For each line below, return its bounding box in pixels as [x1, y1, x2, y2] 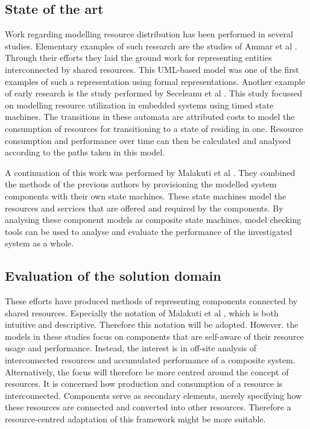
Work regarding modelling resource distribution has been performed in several [5, 28, 293, 40]
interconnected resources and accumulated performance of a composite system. [5, 354, 296, 366]
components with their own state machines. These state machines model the [5, 189, 286, 202]
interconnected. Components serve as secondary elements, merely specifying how [5, 389, 302, 401]
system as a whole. [5, 237, 74, 249]
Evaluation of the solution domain [5, 266, 221, 285]
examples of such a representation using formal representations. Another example [5, 75, 305, 87]
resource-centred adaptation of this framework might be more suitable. [5, 413, 266, 425]
